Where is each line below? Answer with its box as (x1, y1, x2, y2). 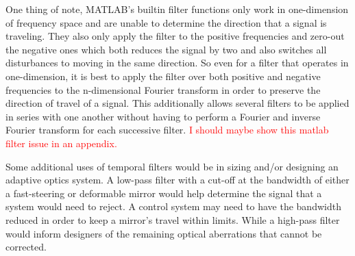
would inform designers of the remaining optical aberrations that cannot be (5, 226, 322, 240)
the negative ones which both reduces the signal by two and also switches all (5, 42, 327, 56)
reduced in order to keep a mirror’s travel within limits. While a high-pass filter (5, 212, 340, 227)
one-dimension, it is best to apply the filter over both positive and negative (5, 68, 321, 83)
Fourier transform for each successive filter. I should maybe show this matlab (5, 123, 329, 137)
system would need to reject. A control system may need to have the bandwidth (5, 199, 341, 214)
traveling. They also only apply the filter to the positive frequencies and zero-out (5, 29, 345, 43)
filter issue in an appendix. (5, 136, 117, 150)
